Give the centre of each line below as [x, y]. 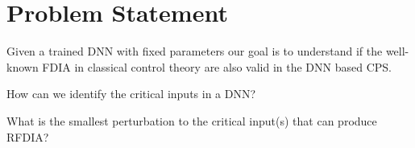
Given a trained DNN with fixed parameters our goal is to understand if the [195, 51]
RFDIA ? [28, 136]
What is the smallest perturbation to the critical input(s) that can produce [192, 120]
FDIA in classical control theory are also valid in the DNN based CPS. [217, 66]
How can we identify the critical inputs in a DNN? [131, 94]
